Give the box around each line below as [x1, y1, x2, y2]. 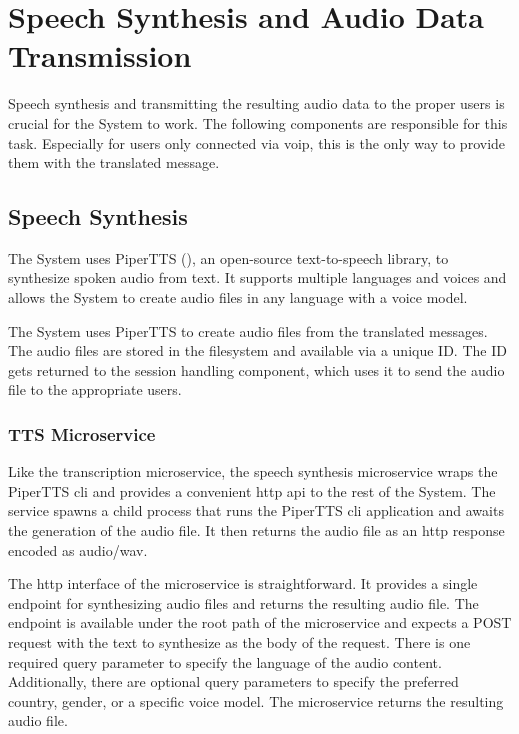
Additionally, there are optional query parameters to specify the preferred [8, 671, 459, 692]
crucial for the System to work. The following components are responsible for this [8, 112, 508, 133]
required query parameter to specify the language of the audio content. [8, 651, 442, 672]
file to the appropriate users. [8, 379, 182, 400]
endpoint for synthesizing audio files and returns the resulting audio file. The [8, 592, 479, 613]
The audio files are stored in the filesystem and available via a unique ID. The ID [8, 340, 507, 361]
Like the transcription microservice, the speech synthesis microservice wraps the [8, 461, 498, 482]
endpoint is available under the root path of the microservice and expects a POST [8, 612, 512, 633]
